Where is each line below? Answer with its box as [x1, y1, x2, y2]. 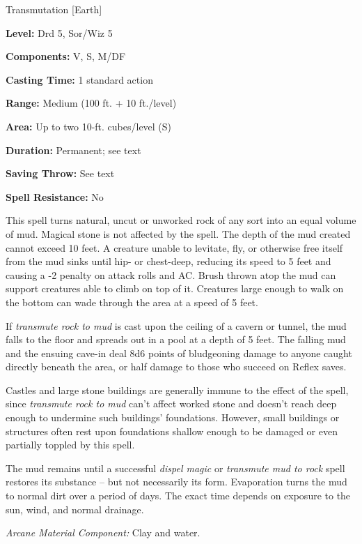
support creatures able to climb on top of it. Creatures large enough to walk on [6, 281, 344, 296]
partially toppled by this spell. [6, 437, 135, 452]
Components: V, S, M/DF [6, 49, 126, 63]
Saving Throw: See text [6, 166, 115, 181]
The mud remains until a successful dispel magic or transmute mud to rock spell [6, 460, 345, 475]
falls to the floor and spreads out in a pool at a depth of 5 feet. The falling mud [6, 332, 346, 347]
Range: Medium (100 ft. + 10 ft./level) [6, 96, 177, 110]
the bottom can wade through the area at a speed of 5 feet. [6, 294, 258, 309]
